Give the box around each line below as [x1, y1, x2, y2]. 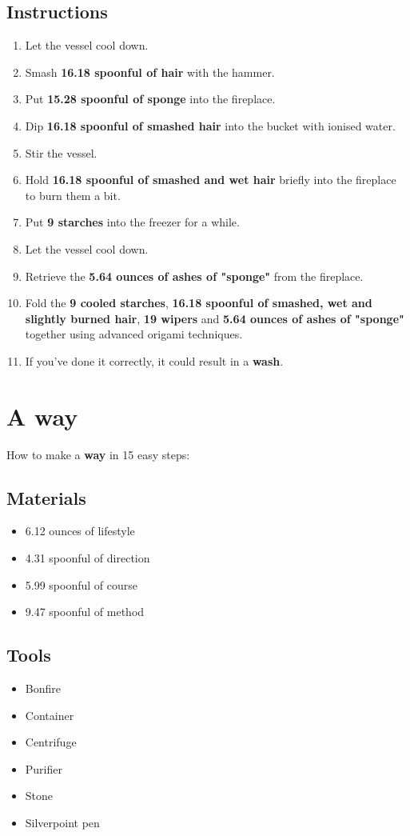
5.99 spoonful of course [25, 576, 138, 593]
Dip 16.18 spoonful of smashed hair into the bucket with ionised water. [25, 117, 396, 134]
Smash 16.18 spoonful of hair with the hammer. [25, 63, 275, 80]
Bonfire [25, 680, 61, 697]
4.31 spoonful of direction [25, 550, 150, 566]
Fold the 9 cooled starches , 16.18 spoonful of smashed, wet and [25, 294, 372, 311]
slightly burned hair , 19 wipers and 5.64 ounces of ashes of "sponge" [25, 310, 404, 326]
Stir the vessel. [25, 144, 98, 161]
